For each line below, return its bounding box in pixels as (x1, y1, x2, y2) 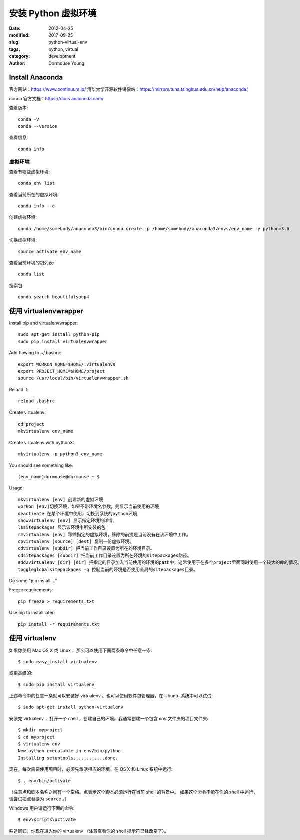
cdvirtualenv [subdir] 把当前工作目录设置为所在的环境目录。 (18, 546, 155, 551)
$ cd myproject (18, 734, 55, 740)
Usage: (9, 485, 24, 491)
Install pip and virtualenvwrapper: (9, 320, 78, 326)
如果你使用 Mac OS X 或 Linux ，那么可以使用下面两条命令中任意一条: (9, 647, 152, 653)
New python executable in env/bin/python (18, 748, 121, 754)
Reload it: (9, 386, 29, 392)
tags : (9, 46, 20, 52)
